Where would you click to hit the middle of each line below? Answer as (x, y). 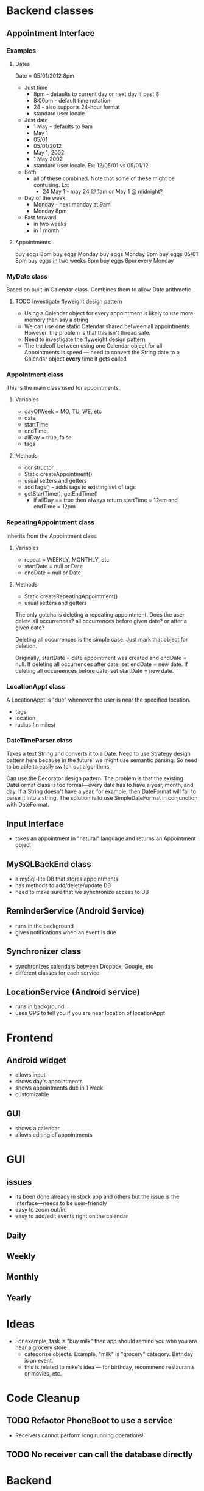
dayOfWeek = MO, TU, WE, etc (63, 412)
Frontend (30, 1038)
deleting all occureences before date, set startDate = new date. (94, 670)
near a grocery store (41, 1347)
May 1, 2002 (49, 152)
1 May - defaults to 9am (63, 126)
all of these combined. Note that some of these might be (104, 178)
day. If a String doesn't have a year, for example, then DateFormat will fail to (101, 791)
